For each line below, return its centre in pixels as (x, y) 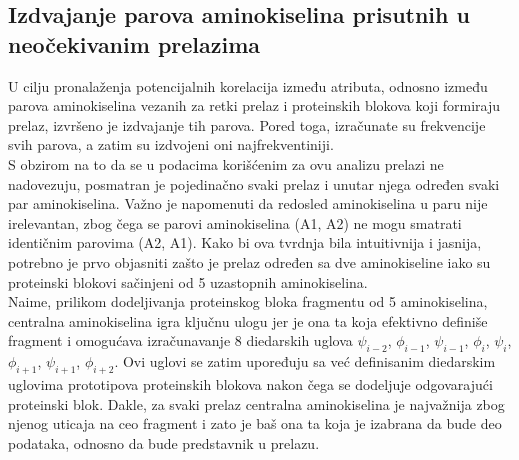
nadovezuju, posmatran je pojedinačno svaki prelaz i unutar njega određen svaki (254, 183)
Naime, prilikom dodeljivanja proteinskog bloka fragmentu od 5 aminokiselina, (248, 301)
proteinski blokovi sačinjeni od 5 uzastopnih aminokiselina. (188, 281)
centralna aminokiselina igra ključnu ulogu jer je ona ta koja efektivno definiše (248, 320)
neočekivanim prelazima (134, 43)
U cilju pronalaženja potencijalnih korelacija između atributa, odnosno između (248, 85)
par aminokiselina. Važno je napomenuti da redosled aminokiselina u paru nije (248, 203)
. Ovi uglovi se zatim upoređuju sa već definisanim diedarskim (305, 361)
